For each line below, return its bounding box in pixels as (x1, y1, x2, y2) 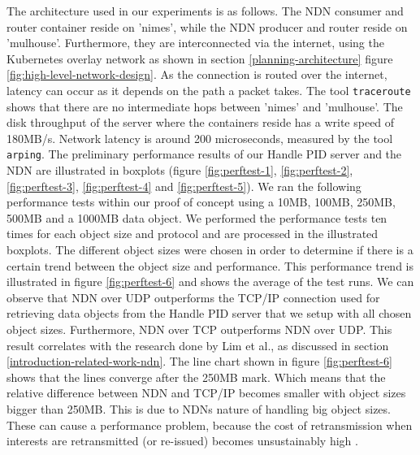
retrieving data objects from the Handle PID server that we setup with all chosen (6, 305, 412, 322)
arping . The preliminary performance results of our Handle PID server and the (6, 145, 402, 162)
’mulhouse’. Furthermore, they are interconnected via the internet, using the (6, 34, 384, 51)
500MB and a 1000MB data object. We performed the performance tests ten (6, 209, 388, 226)
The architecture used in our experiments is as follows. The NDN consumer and (6, 2, 404, 19)
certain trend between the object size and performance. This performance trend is (6, 257, 414, 274)
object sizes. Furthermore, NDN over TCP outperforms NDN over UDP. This (6, 321, 392, 337)
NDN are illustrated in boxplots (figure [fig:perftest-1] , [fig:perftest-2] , (6, 162, 353, 179)
